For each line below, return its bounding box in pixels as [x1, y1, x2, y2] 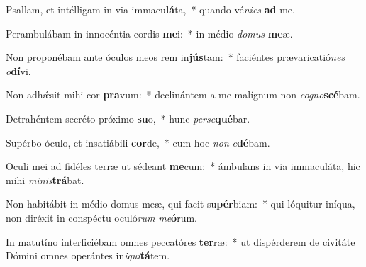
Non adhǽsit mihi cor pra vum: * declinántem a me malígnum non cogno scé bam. [6, 87, 360, 102]
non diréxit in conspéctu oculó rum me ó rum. [6, 210, 197, 225]
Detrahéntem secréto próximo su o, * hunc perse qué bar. [6, 110, 250, 125]
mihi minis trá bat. [6, 172, 84, 187]
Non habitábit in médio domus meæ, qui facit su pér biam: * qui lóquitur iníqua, [6, 196, 355, 211]
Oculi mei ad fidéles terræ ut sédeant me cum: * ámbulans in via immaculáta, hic [6, 159, 360, 174]
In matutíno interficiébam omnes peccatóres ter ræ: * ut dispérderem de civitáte [6, 234, 355, 249]
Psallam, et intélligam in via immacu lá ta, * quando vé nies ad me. [6, 2, 295, 16]
